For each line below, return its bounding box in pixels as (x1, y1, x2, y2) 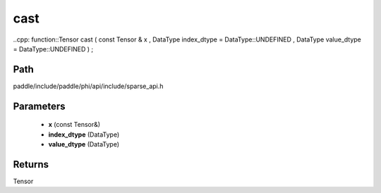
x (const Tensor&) (48, 120, 101, 129)
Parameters (13, 100, 66, 112)
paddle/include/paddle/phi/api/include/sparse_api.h (13, 82, 164, 90)
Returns (13, 158, 49, 170)
